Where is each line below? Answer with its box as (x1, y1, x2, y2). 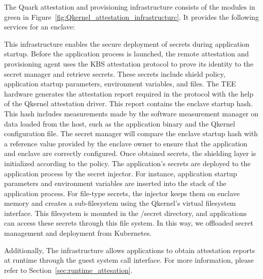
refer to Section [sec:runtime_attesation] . (4, 264, 133, 275)
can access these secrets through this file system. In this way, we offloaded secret (4, 218, 253, 228)
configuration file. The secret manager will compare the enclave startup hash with (4, 128, 258, 139)
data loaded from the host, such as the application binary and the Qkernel (4, 118, 235, 129)
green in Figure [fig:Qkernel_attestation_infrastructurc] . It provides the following (4, 11, 259, 22)
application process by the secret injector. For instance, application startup (4, 168, 237, 178)
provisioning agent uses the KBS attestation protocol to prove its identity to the (4, 58, 253, 69)
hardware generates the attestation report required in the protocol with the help (4, 88, 254, 99)
